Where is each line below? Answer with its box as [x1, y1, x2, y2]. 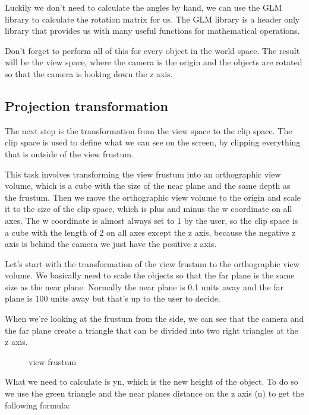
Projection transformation [5, 96, 168, 115]
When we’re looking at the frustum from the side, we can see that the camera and [5, 312, 304, 325]
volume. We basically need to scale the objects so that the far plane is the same [5, 269, 295, 281]
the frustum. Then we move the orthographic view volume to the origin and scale [5, 191, 301, 203]
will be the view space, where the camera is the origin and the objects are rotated [5, 56, 302, 68]
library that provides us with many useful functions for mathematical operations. [5, 24, 300, 37]
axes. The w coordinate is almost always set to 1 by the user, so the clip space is [5, 214, 298, 226]
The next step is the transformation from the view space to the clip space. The [5, 124, 292, 137]
